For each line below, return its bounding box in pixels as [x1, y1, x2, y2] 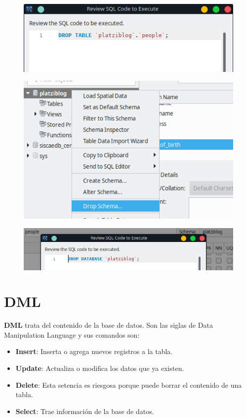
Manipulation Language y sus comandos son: [4, 329, 140, 340]
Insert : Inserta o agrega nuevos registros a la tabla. [15, 346, 173, 357]
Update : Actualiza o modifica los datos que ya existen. [15, 363, 184, 373]
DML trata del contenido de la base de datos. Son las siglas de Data [4, 320, 213, 330]
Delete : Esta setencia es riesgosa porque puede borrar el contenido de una [15, 379, 242, 390]
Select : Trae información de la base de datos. [15, 406, 154, 416]
